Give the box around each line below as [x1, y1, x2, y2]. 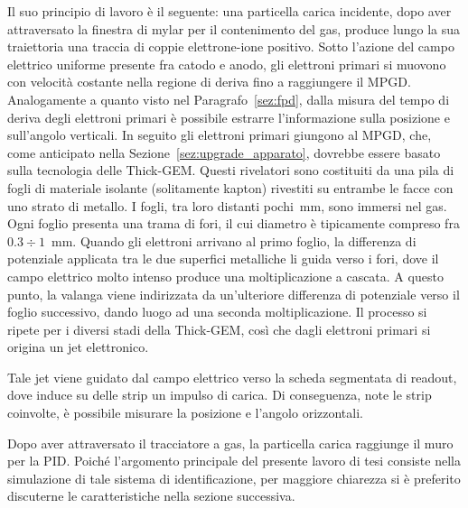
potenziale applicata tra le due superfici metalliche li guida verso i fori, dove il [7, 249, 439, 268]
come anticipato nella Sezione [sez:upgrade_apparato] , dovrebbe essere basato [7, 143, 441, 162]
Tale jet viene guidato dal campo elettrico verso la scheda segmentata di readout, [7, 367, 457, 386]
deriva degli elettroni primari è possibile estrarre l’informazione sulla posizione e [7, 107, 450, 126]
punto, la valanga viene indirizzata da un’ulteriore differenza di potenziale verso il [7, 284, 460, 303]
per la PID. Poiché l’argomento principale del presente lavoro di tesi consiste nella [7, 451, 461, 470]
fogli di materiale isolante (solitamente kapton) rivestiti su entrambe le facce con [7, 178, 454, 197]
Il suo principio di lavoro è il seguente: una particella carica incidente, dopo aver [7, 2, 452, 20]
